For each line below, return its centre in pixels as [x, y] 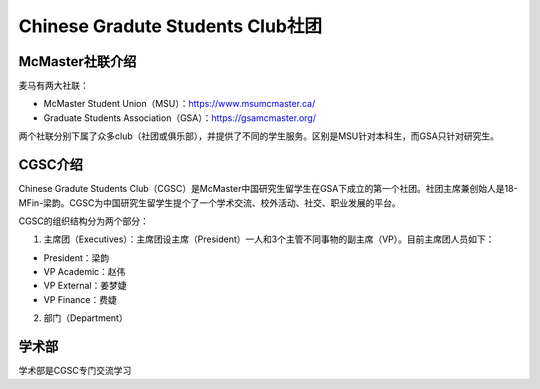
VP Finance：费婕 [80, 299]
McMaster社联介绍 [77, 61]
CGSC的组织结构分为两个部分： [83, 221]
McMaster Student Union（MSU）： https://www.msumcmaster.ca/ [179, 104]
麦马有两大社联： [53, 86]
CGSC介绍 [51, 165]
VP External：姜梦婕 [85, 286]
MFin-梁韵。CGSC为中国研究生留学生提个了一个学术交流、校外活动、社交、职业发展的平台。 [209, 202]
